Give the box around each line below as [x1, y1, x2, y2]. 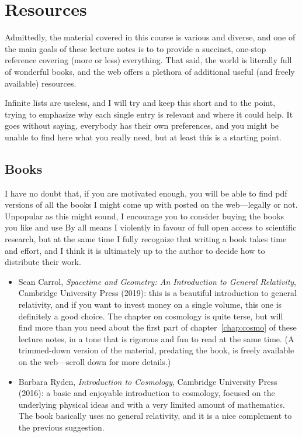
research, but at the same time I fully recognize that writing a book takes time [5, 233, 287, 245]
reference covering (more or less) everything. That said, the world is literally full [5, 54, 292, 66]
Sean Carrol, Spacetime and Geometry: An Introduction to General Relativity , [18, 275, 296, 287]
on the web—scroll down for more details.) [18, 355, 171, 367]
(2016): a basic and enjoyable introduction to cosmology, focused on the [18, 387, 275, 399]
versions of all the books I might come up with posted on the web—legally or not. [5, 198, 298, 211]
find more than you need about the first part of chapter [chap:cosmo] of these [18, 321, 297, 333]
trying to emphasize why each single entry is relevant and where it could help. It [5, 108, 293, 120]
